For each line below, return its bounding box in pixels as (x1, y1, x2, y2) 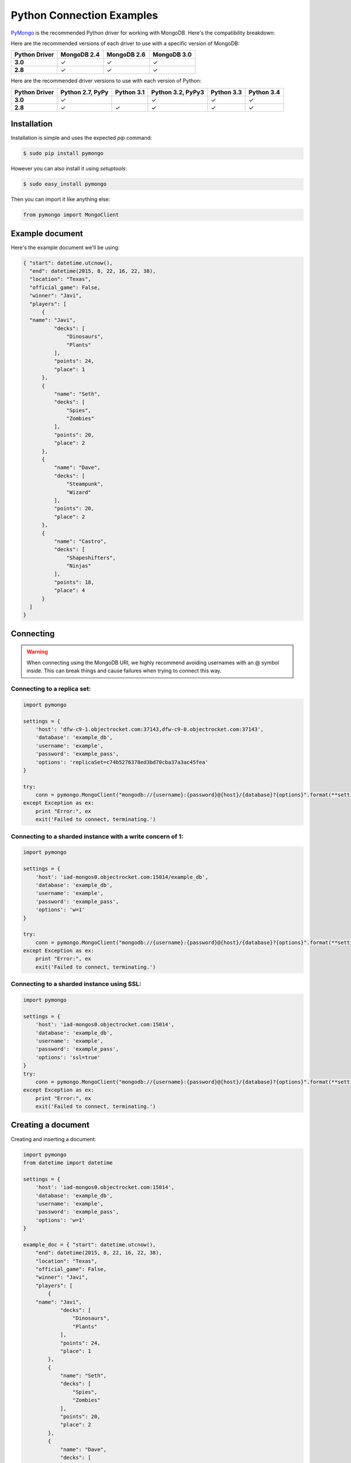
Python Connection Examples (11, 9, 159, 22)
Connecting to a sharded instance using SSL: (11, 980, 142, 988)
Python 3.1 (115, 88, 145, 96)
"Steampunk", (66, 480, 104, 487)
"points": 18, (53, 579, 95, 585)
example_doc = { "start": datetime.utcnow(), (23, 1241, 156, 1248)
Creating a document (11, 1120, 90, 1130)
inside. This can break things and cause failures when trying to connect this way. (26, 667, 222, 674)
